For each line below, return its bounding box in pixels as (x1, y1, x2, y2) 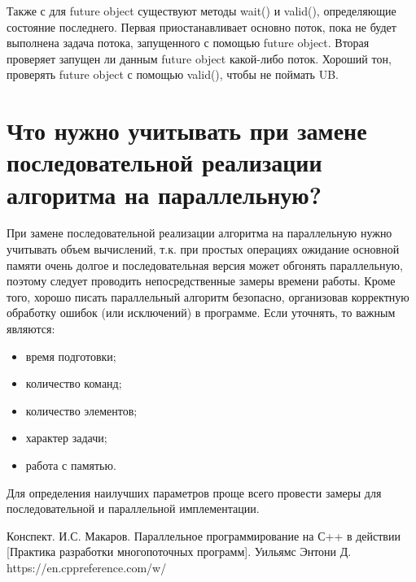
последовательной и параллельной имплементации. (7, 500, 260, 517)
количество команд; (25, 375, 122, 392)
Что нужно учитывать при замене (7, 114, 367, 147)
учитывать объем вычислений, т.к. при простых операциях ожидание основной (7, 241, 400, 258)
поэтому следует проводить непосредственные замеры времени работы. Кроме (7, 272, 396, 289)
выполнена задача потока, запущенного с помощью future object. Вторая (7, 34, 370, 51)
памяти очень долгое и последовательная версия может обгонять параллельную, (7, 256, 403, 273)
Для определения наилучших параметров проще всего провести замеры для (7, 484, 382, 501)
